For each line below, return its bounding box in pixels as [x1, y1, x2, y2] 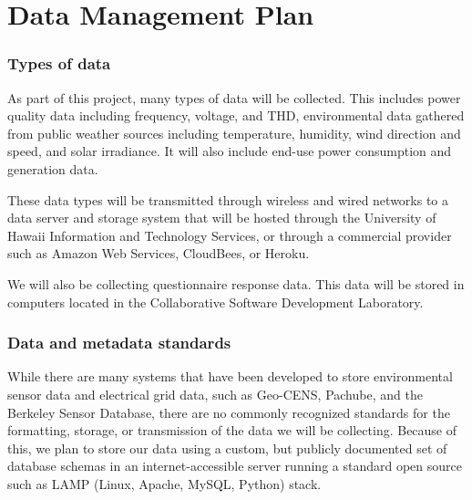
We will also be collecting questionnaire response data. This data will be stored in [7, 274, 465, 293]
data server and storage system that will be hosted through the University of [7, 208, 436, 227]
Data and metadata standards [7, 331, 231, 354]
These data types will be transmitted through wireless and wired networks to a [7, 190, 449, 209]
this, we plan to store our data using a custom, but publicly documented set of [7, 438, 447, 457]
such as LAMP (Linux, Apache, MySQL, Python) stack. [7, 474, 322, 493]
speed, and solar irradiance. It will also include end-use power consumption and [7, 141, 452, 161]
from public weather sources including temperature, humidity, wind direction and [7, 123, 461, 142]
